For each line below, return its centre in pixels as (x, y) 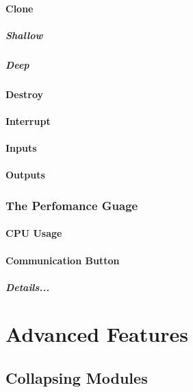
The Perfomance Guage (72, 205)
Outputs (25, 175)
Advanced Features (97, 334)
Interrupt (28, 120)
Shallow (24, 35)
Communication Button (63, 260)
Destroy (25, 94)
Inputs (21, 148)
